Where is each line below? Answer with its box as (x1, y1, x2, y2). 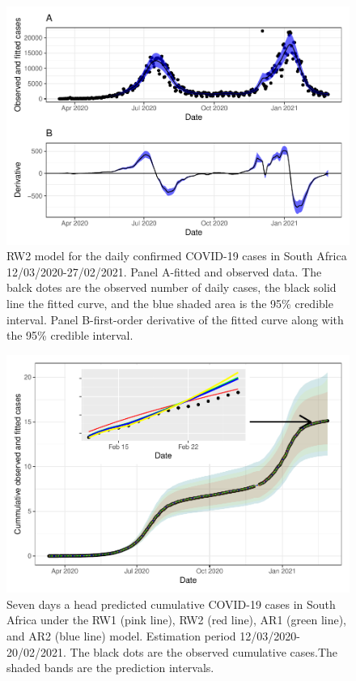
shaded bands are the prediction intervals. (6, 659, 214, 676)
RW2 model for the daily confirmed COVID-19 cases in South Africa (6, 247, 347, 264)
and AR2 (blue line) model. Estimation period (6, 627, 236, 644)
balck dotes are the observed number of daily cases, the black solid (6, 279, 337, 296)
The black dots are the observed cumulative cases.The (70, 643, 338, 660)
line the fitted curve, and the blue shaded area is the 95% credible (6, 294, 333, 311)
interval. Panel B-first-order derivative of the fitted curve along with (6, 311, 344, 328)
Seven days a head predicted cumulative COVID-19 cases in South (6, 595, 336, 612)
